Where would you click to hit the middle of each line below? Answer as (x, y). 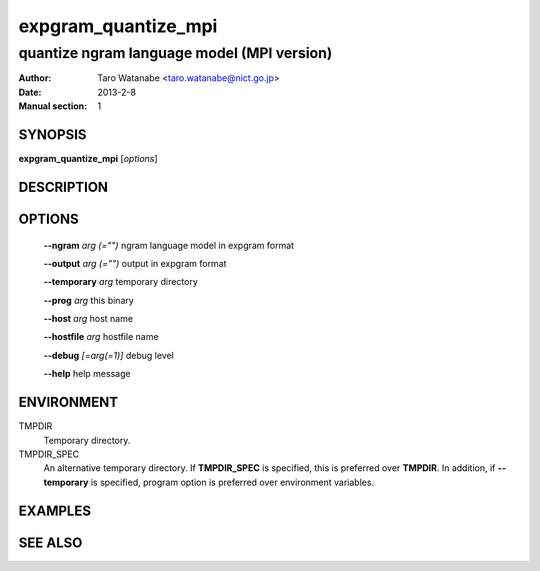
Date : (30, 92)
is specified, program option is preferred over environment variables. (232, 482)
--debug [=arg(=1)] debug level (108, 355)
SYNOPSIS (52, 134)
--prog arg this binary (88, 300)
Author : (35, 78)
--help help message (87, 374)
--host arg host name (88, 319)
